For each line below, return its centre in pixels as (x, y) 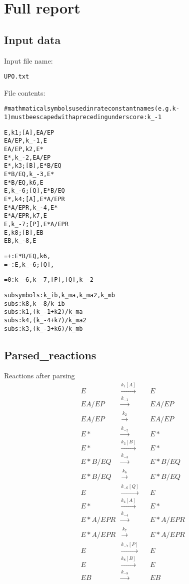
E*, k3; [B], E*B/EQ (33, 166)
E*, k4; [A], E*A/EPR (34, 199)
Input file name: (28, 60)
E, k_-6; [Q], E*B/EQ (34, 191)
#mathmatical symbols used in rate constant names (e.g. (88, 109)
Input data (32, 39)
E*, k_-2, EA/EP (27, 157)
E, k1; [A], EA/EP (29, 132)
